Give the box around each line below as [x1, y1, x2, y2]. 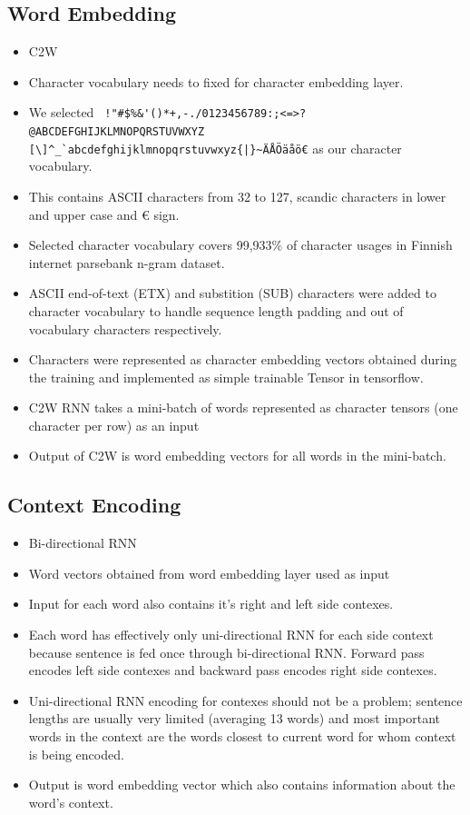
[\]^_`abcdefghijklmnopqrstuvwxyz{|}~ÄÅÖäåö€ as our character [28, 138, 402, 157]
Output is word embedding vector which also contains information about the [28, 775, 455, 794]
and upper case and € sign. [28, 204, 180, 224]
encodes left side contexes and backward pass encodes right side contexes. [28, 661, 437, 680]
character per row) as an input [28, 415, 200, 434]
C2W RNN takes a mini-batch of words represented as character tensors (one [28, 398, 458, 417]
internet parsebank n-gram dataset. [28, 253, 225, 272]
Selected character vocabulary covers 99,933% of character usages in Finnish [28, 235, 453, 254]
